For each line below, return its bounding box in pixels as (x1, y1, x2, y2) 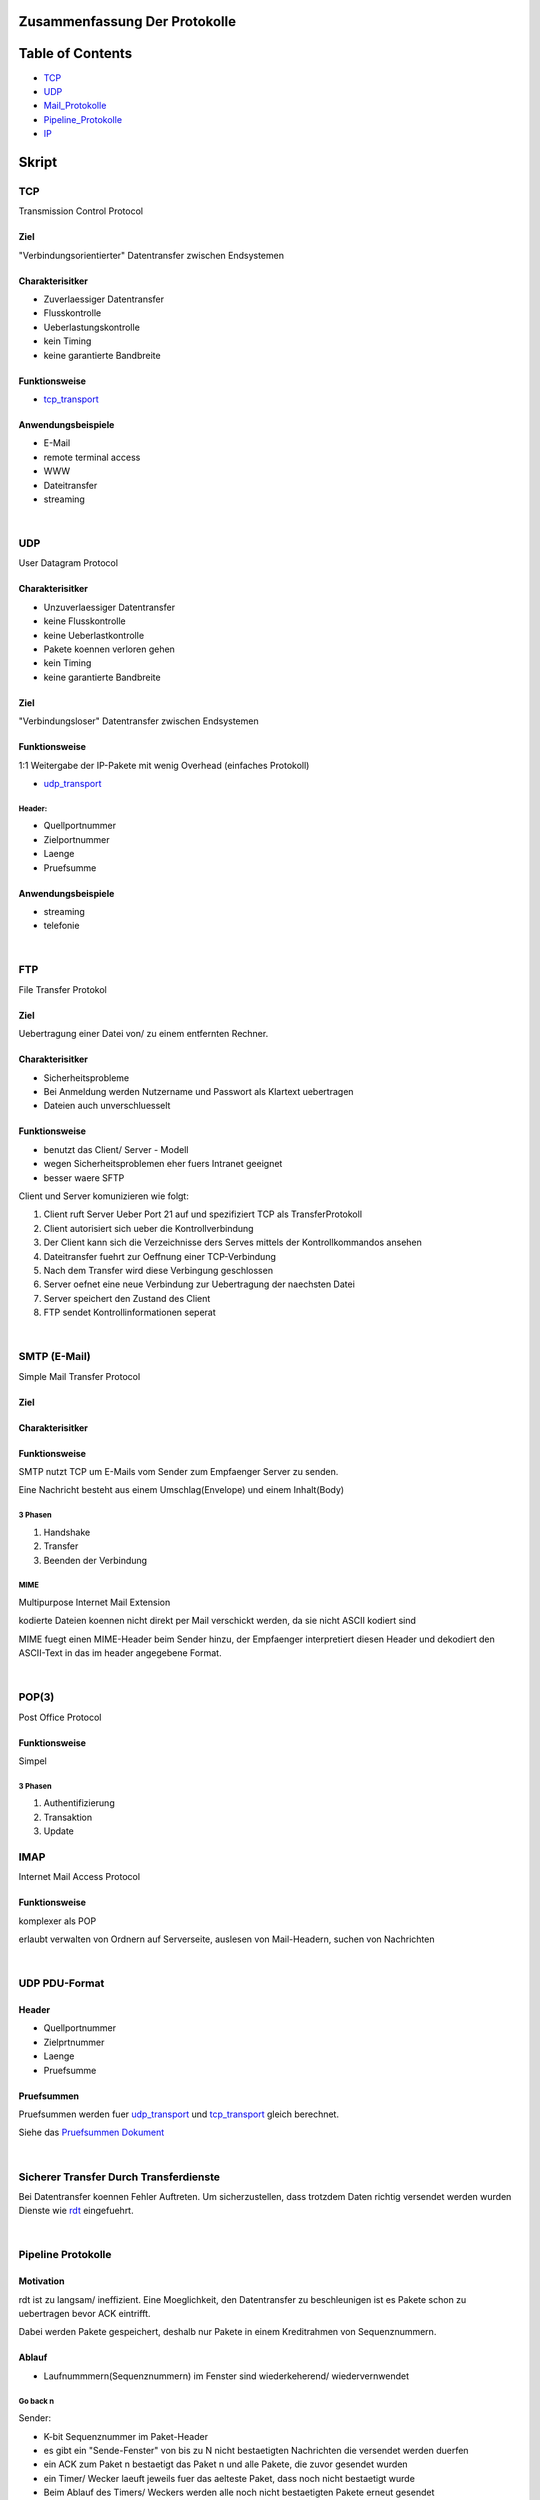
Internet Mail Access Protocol (18, 1871, 140, 1883)
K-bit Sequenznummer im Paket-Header (43, 2430, 209, 2442)
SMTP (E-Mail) (18, 1350, 91, 1364)
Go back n (18, 2396, 55, 2406)
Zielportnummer (43, 833, 110, 845)
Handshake (43, 1526, 91, 1538)
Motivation (18, 2275, 65, 2287)
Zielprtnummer (43, 2036, 105, 2048)
